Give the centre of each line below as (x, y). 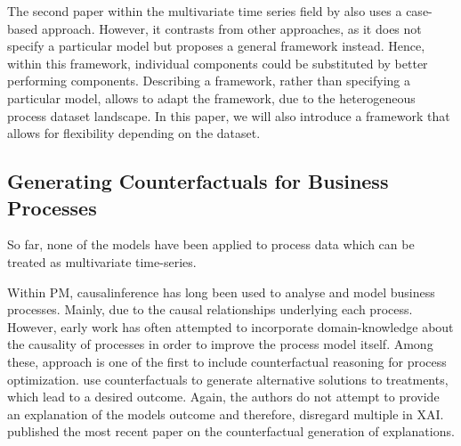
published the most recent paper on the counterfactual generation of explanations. (231, 431)
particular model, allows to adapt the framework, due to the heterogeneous (211, 97)
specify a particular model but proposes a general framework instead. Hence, (216, 46)
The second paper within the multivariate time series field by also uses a (205, 11)
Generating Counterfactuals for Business (198, 181)
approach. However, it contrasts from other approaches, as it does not (231, 28)
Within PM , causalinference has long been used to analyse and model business (221, 292)
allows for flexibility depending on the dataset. (134, 133)
